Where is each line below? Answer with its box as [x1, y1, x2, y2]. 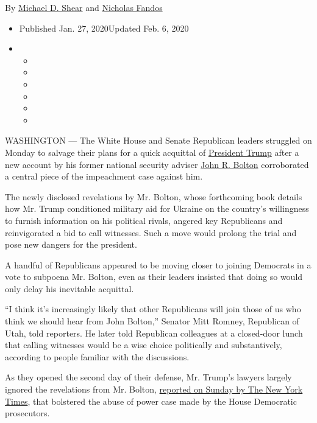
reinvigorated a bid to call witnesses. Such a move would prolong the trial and [5, 226, 297, 239]
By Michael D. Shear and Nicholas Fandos [5, 1, 163, 13]
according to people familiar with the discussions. [5, 350, 190, 363]
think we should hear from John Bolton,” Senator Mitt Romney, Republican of [5, 315, 299, 327]
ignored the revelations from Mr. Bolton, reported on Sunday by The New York [5, 383, 303, 396]
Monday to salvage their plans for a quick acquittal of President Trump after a [5, 145, 299, 158]
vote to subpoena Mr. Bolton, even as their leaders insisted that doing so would [5, 270, 303, 283]
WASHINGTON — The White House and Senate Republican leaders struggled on [5, 134, 312, 147]
